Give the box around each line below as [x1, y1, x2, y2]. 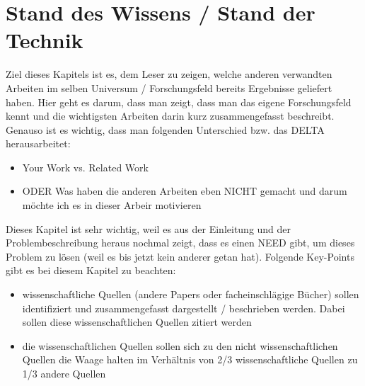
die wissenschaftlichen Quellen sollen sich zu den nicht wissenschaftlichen [22, 338, 338, 353]
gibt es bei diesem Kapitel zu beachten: [6, 263, 176, 278]
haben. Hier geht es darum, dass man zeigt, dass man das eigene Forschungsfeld [6, 94, 352, 109]
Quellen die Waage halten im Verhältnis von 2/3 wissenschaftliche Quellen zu [22, 352, 358, 367]
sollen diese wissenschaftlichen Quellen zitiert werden [22, 314, 252, 329]
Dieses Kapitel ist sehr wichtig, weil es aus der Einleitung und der [6, 221, 291, 236]
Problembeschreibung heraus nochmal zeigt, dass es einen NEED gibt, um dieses [6, 235, 355, 250]
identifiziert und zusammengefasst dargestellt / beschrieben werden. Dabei [22, 300, 345, 315]
